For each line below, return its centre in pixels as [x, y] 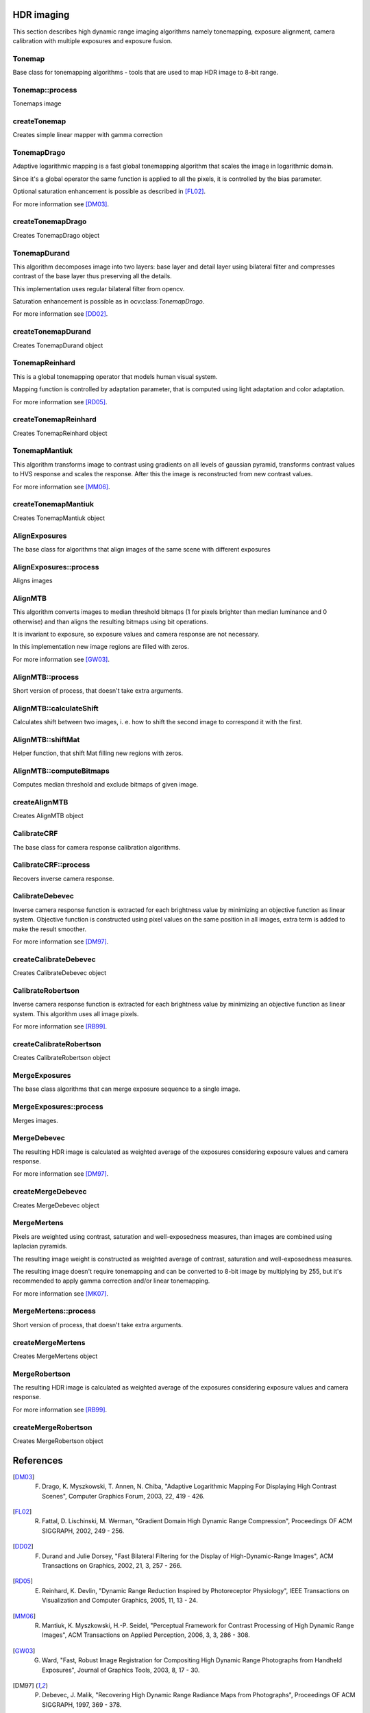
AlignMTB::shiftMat [46, 739]
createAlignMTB [40, 802]
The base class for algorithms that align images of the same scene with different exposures [141, 549]
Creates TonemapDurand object [58, 345]
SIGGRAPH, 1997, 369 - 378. [82, 1704]
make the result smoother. [50, 929]
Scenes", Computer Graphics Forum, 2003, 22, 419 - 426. [123, 1496]
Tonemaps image [37, 103]
